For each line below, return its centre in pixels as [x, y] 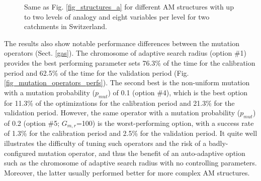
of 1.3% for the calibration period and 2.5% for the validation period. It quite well [131, 133]
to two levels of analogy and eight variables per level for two [117, 16]
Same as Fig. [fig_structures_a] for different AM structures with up [129, 7]
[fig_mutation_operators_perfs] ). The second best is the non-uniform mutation [127, 82]
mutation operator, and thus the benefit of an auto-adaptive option [142, 153]
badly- [218, 143]
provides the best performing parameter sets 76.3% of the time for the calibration [130, 62]
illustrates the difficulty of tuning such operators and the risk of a [105, 143]
